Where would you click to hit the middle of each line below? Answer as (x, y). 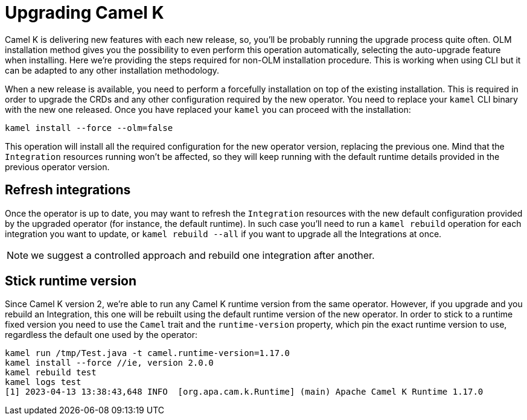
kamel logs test (43, 382)
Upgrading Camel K (85, 13)
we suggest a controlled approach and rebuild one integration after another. (203, 255)
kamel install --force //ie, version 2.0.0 (109, 363)
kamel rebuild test (51, 373)
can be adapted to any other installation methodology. (112, 70)
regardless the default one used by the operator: (101, 335)
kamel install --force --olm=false (89, 128)
